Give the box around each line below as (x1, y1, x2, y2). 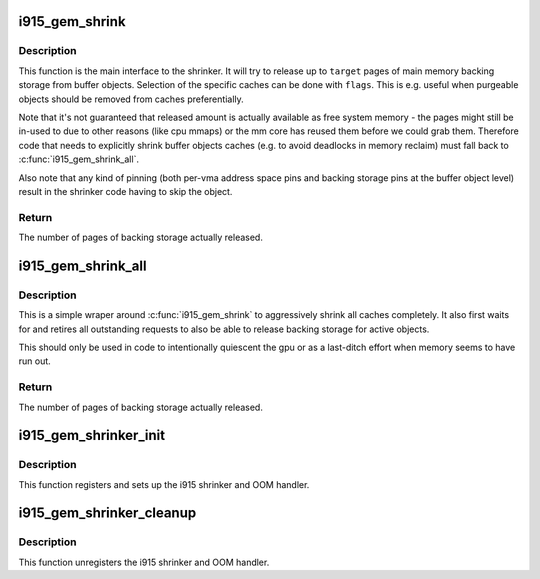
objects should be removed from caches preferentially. (18, 93, 244, 105)
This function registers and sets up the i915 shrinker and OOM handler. (18, 478, 310, 490)
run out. (18, 355, 52, 367)
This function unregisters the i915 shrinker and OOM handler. (18, 556, 270, 568)
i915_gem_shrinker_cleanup (18, 505, 197, 522)
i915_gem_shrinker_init (18, 427, 165, 444)
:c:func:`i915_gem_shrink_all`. (18, 153, 140, 165)
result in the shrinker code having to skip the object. (18, 185, 233, 197)
